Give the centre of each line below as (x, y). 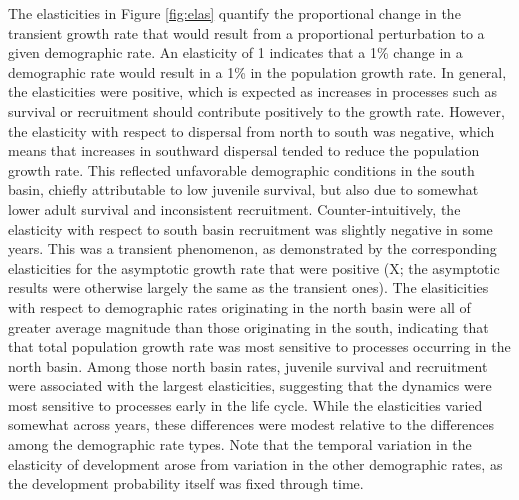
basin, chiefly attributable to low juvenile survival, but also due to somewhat (243, 189)
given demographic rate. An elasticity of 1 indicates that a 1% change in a (235, 52)
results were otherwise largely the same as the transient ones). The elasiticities (248, 287)
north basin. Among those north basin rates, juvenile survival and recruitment (248, 365)
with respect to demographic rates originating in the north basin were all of (239, 306)
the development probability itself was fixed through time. (186, 483)
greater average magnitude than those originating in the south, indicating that (248, 326)
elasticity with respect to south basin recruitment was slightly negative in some (250, 228)
